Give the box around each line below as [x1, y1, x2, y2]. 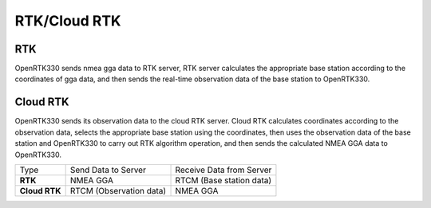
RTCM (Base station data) [175, 175, 272, 186]
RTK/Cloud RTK [14, 12, 121, 29]
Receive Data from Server [175, 164, 272, 175]
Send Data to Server [69, 164, 147, 175]
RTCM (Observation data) [69, 185, 167, 196]
